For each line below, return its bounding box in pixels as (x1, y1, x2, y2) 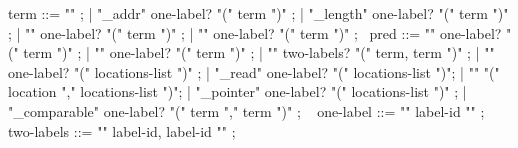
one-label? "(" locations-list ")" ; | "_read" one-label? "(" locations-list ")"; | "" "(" (8, 61, 500, 82)
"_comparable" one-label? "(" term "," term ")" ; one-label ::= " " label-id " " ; (8, 100, 485, 121)
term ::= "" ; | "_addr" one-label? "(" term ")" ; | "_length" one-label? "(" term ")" (8, 3, 509, 23)
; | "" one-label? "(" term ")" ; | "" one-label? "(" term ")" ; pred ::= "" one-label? (8, 22, 502, 43)
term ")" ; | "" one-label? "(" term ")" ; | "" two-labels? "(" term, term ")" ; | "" (23, 42, 495, 63)
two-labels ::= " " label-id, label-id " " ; (8, 120, 236, 141)
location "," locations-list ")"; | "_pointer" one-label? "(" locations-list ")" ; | (8, 81, 467, 102)
